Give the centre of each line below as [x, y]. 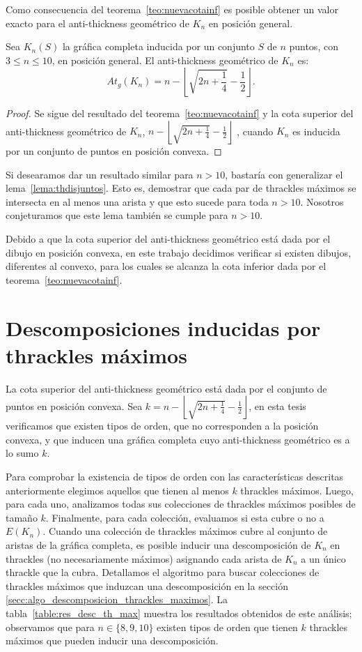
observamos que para [50, 627]
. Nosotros [322, 201]
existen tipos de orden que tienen [227, 627]
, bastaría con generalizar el [284, 174]
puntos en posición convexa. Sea [74, 405]
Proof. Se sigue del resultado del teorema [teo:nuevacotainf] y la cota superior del [180, 113]
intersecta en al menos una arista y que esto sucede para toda [137, 201]
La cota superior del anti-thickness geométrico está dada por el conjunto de [166, 388]
